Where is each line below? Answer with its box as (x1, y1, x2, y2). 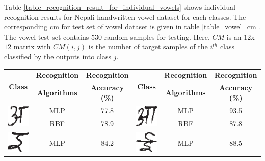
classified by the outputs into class (4, 51, 111, 61)
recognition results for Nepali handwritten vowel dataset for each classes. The (4, 11, 246, 22)
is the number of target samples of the (88, 41, 208, 52)
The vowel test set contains (4, 31, 89, 42)
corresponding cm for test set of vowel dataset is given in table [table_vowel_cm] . (4, 21, 260, 32)
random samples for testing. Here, (104, 31, 210, 42)
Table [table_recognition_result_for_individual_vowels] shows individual (4, 2, 235, 12)
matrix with (13, 41, 51, 52)
